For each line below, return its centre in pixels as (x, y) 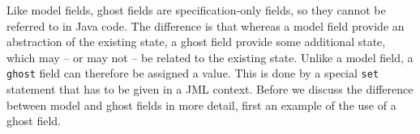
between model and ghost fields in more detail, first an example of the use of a (201, 105)
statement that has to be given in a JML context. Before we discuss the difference (210, 89)
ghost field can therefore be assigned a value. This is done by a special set (193, 73)
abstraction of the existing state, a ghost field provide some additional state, (196, 42)
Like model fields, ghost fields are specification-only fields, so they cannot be (196, 10)
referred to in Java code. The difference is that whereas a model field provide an (206, 25)
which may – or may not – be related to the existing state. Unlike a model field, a (210, 57)
